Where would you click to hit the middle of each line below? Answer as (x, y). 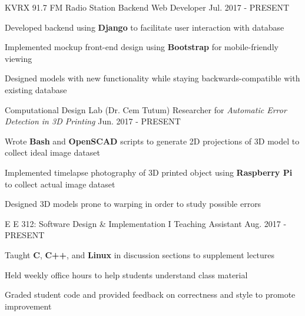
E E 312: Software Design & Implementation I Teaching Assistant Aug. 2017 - (146, 223)
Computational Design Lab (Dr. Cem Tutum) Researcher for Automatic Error (146, 109)
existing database (36, 89)
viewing (19, 58)
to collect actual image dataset (60, 184)
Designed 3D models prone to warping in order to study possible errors (133, 204)
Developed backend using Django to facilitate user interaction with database (145, 27)
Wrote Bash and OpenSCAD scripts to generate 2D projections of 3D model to (152, 141)
